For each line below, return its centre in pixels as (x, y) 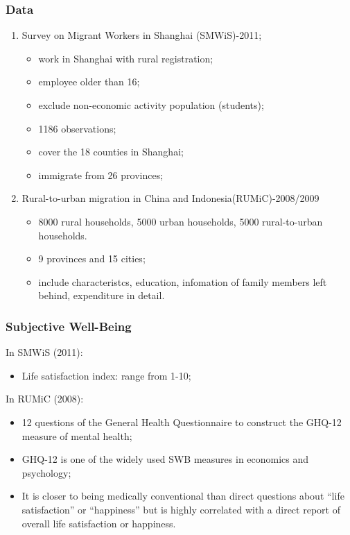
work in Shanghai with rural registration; (126, 58)
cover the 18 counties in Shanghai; (111, 152)
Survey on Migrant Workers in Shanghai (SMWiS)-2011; (142, 35)
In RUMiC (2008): (45, 399)
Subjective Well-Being (69, 326)
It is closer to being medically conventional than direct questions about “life (183, 496)
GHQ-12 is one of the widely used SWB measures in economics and (165, 459)
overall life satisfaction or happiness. (99, 523)
